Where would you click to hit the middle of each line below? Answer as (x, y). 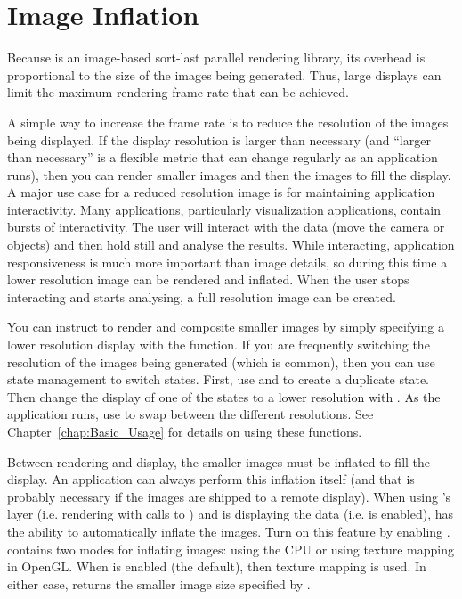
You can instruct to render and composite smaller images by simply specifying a (226, 327)
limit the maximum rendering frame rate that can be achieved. (178, 92)
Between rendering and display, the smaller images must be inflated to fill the (219, 461)
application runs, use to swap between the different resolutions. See (190, 414)
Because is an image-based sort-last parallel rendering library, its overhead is (216, 57)
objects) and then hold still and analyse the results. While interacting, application (231, 245)
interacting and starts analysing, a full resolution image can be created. (202, 296)
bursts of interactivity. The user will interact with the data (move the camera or (226, 227)
